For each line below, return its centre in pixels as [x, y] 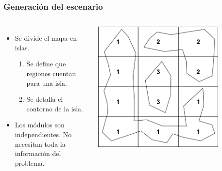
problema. [30, 163]
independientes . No [43, 134]
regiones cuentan [51, 73]
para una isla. [47, 83]
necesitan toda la [40, 144]
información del [38, 153]
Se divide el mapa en [46, 38]
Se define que [46, 64]
